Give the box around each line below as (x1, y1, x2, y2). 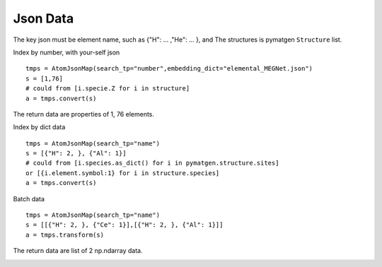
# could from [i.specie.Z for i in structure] (25, 85, 190, 93)
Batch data (13, 194, 45, 203)
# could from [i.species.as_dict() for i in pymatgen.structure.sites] (25, 159, 279, 167)
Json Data (13, 11, 74, 26)
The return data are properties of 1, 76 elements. (13, 109, 155, 118)
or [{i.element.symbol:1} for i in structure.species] (25, 169, 220, 177)
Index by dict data (13, 123, 66, 131)
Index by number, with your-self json (13, 48, 120, 57)
